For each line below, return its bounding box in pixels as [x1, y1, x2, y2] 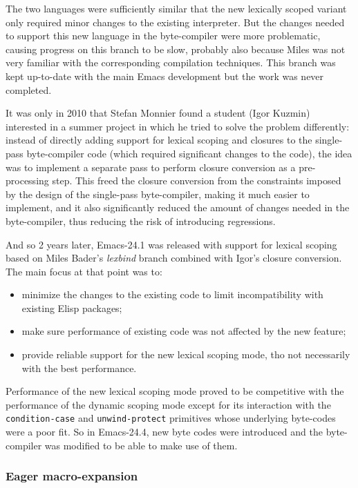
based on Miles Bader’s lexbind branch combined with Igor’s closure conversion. [6, 251, 342, 265]
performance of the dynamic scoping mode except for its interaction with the [6, 397, 331, 411]
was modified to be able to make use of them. [44, 438, 238, 452]
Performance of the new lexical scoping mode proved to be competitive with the [6, 384, 344, 398]
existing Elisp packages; [21, 300, 122, 315]
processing [6, 173, 49, 188]
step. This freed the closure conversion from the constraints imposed [52, 173, 341, 188]
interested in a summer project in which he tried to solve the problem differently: [6, 119, 350, 133]
